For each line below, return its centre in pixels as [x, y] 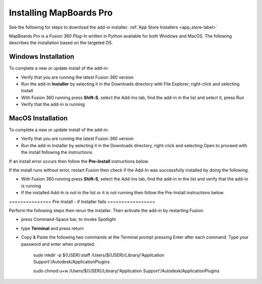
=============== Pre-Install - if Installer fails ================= [82, 201]
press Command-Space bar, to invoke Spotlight [68, 219]
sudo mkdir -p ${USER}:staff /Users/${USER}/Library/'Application [99, 255]
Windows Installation [42, 57]
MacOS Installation [38, 118]
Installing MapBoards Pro [61, 13]
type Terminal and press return [52, 228]
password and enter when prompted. [58, 244]
